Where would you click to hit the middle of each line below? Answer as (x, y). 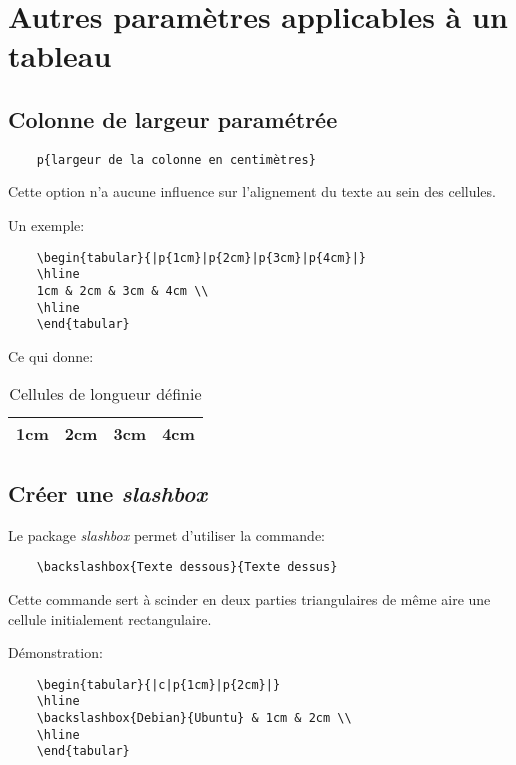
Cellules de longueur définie (105, 394)
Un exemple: (46, 225)
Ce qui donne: (51, 355)
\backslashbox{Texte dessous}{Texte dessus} (187, 567)
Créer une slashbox (108, 492)
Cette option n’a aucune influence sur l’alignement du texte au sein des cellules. (252, 191)
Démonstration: (55, 652)
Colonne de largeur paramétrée (173, 118)
